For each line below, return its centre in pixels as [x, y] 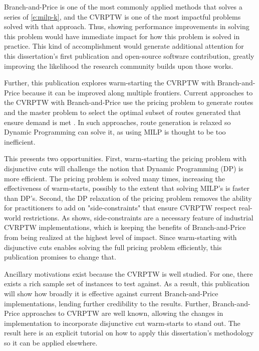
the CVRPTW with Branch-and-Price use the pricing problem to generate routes [129, 102]
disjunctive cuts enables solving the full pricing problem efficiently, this [113, 247]
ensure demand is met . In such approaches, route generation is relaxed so [117, 122]
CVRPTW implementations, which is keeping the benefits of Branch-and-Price [125, 227]
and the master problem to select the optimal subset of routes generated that [123, 112]
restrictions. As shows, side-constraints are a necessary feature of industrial [138, 217]
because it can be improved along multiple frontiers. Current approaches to [138, 92]
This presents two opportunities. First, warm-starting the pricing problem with [125, 158]
